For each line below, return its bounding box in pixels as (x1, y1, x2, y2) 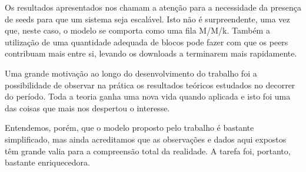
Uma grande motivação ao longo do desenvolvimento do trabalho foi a (5, 67, 257, 79)
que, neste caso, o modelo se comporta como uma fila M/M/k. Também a (5, 24, 270, 37)
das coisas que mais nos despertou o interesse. (5, 101, 170, 114)
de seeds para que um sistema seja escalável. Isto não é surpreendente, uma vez (5, 12, 290, 25)
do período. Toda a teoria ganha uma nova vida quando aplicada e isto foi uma (5, 90, 291, 102)
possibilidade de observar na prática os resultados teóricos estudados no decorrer (5, 78, 295, 91)
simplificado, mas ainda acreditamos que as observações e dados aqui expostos (5, 133, 287, 145)
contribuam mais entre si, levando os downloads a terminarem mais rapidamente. (5, 47, 297, 59)
